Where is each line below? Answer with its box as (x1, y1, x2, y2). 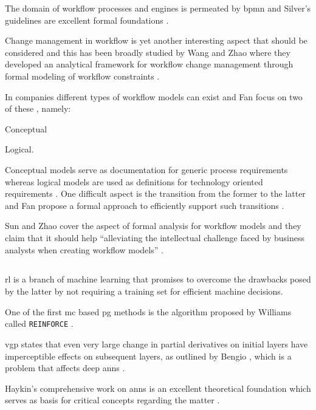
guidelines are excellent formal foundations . (5, 13, 169, 26)
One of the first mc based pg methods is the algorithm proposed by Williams (5, 305, 292, 318)
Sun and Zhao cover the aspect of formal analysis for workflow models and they (5, 219, 301, 232)
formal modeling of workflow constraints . (5, 69, 160, 82)
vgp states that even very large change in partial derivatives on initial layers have (5, 337, 308, 350)
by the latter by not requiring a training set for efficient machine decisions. (5, 285, 283, 298)
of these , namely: (5, 102, 71, 115)
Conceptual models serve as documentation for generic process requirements (5, 163, 288, 176)
